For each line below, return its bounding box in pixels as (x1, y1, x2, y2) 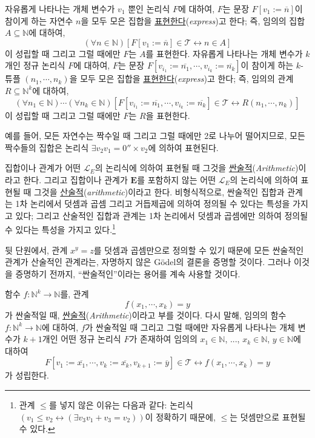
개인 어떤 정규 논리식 (42, 332, 121, 345)
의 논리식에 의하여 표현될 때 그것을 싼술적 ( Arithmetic (94, 161, 295, 174)
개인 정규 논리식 (5, 59, 65, 72)
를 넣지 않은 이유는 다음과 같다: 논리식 (48, 398, 193, 411)
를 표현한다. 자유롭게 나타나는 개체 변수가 (145, 47, 303, 59)
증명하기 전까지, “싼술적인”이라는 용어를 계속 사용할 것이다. (15, 267, 240, 280)
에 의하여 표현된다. (148, 141, 219, 153)
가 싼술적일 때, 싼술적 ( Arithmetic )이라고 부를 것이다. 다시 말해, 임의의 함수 (5, 308, 287, 321)
